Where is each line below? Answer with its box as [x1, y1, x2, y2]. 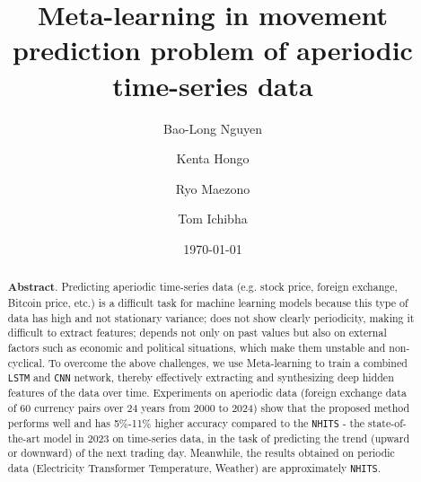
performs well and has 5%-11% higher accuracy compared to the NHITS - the [7, 415, 365, 430]
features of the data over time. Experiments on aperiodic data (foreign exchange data [7, 385, 407, 400]
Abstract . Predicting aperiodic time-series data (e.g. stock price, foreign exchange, [7, 279, 398, 295]
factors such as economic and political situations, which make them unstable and [7, 339, 386, 355]
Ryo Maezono [175, 179, 250, 197]
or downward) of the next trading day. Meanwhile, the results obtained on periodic [7, 445, 395, 460]
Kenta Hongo [176, 149, 250, 168]
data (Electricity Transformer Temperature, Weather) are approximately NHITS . [7, 460, 381, 476]
